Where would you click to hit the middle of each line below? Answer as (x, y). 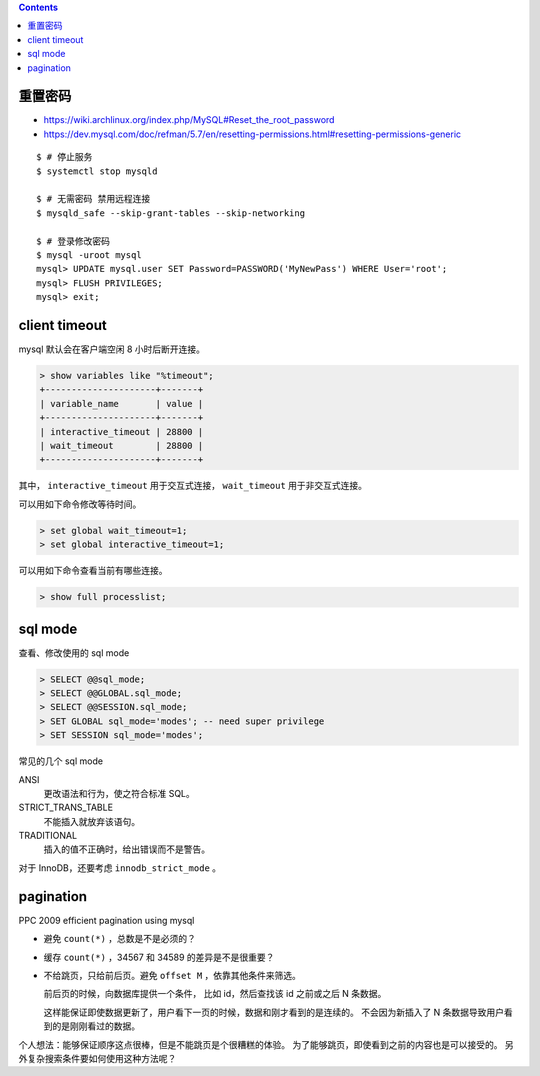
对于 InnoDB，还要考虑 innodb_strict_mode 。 (120, 867)
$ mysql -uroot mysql (89, 254)
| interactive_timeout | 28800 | (121, 431)
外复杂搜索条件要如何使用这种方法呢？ (97, 1058)
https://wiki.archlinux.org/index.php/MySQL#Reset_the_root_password (189, 120)
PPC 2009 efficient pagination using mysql (106, 920)
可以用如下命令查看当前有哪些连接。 (93, 571)
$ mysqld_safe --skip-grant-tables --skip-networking (170, 213)
